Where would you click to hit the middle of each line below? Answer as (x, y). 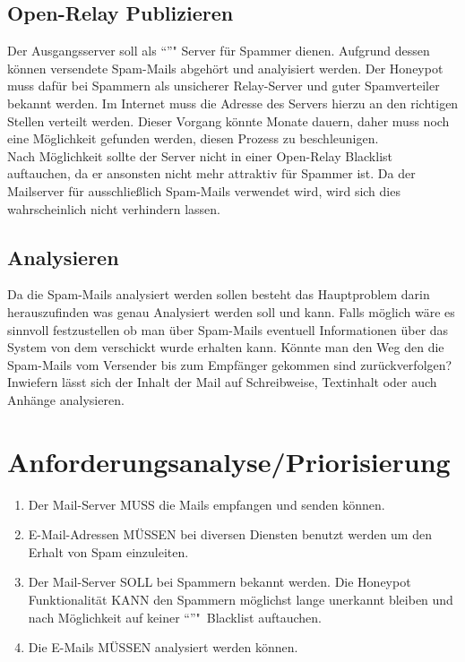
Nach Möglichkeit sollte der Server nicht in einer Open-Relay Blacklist (200, 155)
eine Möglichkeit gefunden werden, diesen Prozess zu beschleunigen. (193, 138)
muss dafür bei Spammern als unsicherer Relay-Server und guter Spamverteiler (224, 86)
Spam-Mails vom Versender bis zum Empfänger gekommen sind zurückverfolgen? (230, 364)
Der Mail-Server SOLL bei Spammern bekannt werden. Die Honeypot (220, 582)
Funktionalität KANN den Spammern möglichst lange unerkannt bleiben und (241, 599)
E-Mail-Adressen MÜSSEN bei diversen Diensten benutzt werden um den (230, 534)
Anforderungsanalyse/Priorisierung (229, 461)
